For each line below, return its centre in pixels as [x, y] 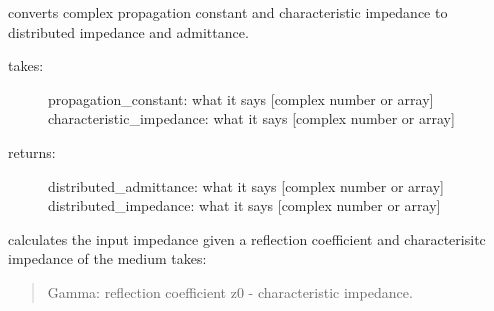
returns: [32, 151]
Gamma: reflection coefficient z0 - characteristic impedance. [230, 291]
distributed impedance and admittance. [128, 31]
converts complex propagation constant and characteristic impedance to [228, 12]
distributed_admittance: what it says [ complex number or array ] [246, 185]
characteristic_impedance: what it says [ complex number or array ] [251, 118]
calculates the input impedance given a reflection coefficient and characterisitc [247, 238]
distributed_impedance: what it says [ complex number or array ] [244, 205]
